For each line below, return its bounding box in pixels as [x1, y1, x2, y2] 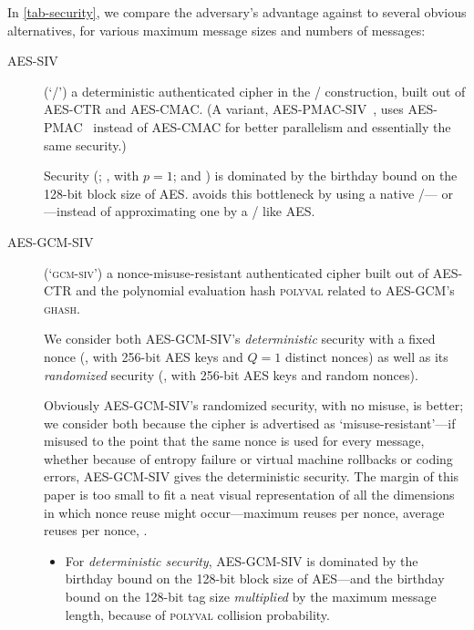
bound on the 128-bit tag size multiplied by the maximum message [65, 587, 437, 606]
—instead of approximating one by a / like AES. [44, 201, 315, 221]
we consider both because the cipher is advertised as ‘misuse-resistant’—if [44, 413, 456, 432]
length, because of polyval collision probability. [65, 604, 330, 624]
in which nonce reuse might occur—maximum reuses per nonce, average [44, 502, 445, 522]
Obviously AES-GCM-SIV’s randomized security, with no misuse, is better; [44, 396, 464, 415]
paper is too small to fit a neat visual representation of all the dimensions [44, 485, 455, 504]
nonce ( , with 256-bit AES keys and [44, 346, 243, 366]
